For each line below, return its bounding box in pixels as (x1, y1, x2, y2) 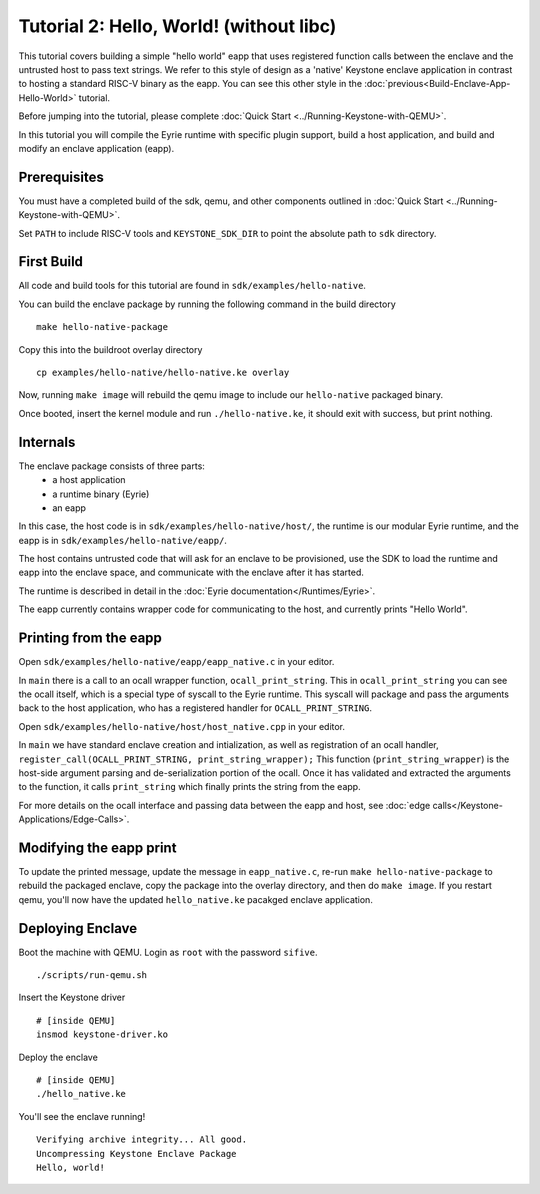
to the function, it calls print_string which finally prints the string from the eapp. (18, 781, 361, 793)
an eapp (52, 501, 87, 514)
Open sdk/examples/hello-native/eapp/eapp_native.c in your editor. (18, 656, 335, 668)
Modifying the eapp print (18, 839, 177, 856)
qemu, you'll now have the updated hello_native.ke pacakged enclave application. (18, 893, 374, 905)
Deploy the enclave (18, 1051, 99, 1063)
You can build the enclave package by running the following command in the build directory (18, 298, 397, 310)
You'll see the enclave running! (18, 1110, 146, 1122)
